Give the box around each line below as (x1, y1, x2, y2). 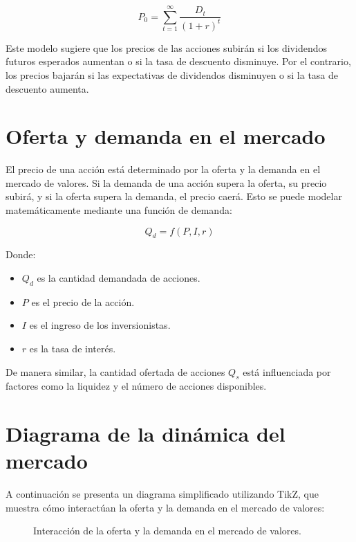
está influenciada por (243, 364, 331, 379)
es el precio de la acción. (31, 294, 135, 309)
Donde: (6, 247, 36, 262)
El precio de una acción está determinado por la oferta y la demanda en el (6, 162, 321, 177)
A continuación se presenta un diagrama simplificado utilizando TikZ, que (6, 487, 319, 501)
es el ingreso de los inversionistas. (29, 318, 171, 332)
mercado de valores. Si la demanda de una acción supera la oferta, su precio (6, 175, 327, 190)
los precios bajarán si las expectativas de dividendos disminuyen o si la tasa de (6, 67, 339, 82)
